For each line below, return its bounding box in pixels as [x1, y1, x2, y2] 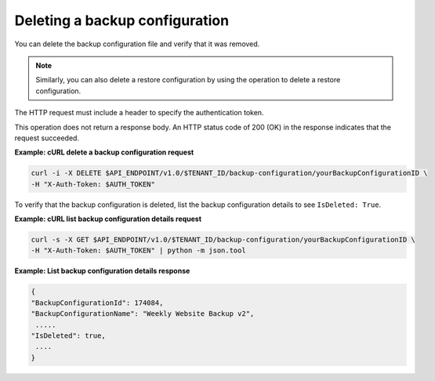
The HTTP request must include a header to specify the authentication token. [14, 108, 264, 118]
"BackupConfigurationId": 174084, [31, 298, 164, 307]
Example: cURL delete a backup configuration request [14, 147, 194, 157]
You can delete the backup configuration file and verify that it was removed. [14, 39, 260, 49]
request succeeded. [14, 133, 80, 143]
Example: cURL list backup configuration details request [14, 214, 202, 223]
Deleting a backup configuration [14, 12, 230, 29]
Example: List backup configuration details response [14, 267, 190, 276]
